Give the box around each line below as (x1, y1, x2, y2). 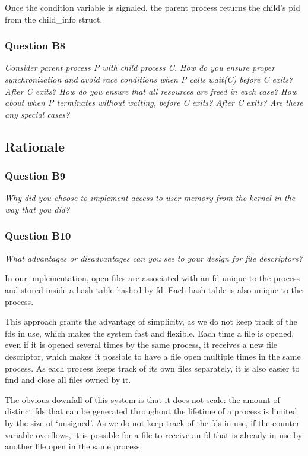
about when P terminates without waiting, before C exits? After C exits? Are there (5, 96, 303, 109)
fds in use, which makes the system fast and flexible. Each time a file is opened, (5, 326, 294, 339)
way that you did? (5, 203, 70, 215)
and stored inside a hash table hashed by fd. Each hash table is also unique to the (5, 283, 303, 295)
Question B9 (5, 168, 66, 183)
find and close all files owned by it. (5, 373, 131, 386)
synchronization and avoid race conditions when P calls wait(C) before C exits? (5, 73, 293, 85)
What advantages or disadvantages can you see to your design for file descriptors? (5, 251, 303, 264)
